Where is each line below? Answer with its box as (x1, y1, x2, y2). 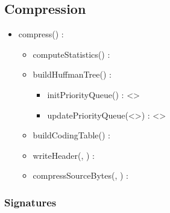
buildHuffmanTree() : (33, 68, 112, 81)
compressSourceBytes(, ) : (33, 169, 128, 182)
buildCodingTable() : (33, 129, 110, 141)
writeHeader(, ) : (33, 149, 95, 161)
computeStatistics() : (33, 48, 110, 60)
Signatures (4, 194, 57, 209)
